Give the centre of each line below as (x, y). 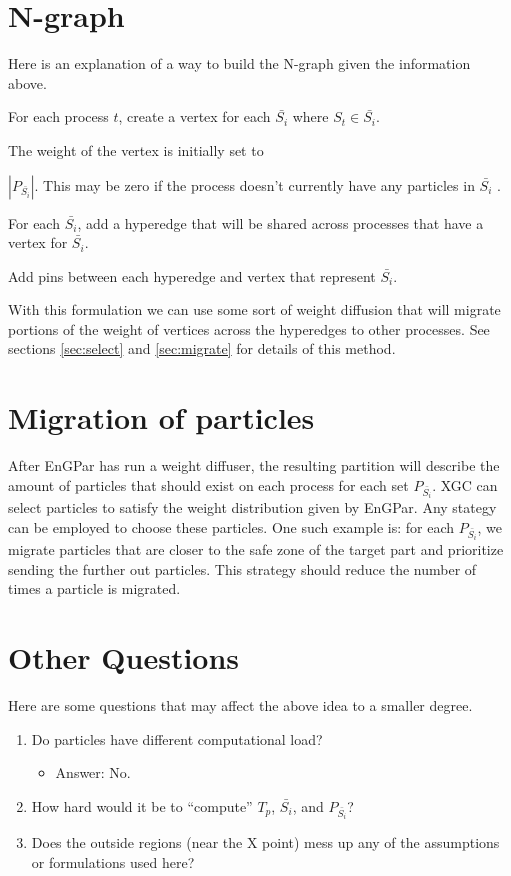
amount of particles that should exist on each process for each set (208, 484)
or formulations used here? (113, 861)
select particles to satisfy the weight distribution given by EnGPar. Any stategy (252, 507)
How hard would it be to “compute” (142, 805)
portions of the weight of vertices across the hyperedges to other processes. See (249, 328)
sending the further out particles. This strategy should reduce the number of (242, 568)
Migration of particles (161, 417)
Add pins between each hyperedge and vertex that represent (192, 275)
